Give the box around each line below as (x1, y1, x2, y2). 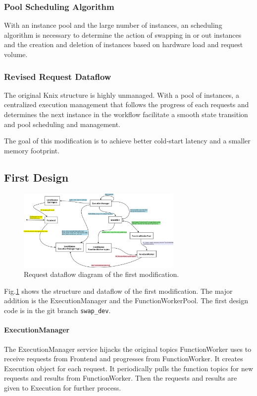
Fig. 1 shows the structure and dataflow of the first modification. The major (4, 285, 233, 296)
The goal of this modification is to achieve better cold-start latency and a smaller (4, 135, 251, 146)
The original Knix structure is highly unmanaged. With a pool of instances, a (4, 89, 239, 100)
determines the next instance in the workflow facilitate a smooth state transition (4, 109, 248, 119)
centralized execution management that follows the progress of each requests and (4, 99, 249, 110)
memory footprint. (4, 145, 60, 155)
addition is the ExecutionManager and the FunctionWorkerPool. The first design (4, 295, 248, 306)
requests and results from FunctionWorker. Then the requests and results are (4, 373, 237, 383)
